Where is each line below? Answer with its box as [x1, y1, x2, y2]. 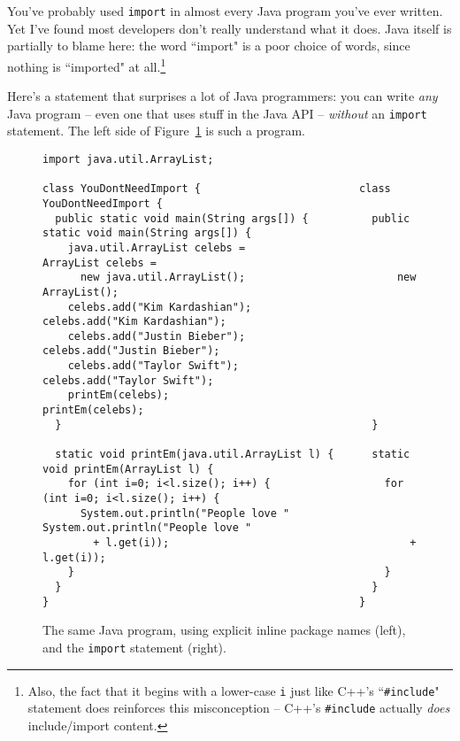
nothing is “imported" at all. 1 [7, 54, 166, 75]
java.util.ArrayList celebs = [67, 241, 246, 254]
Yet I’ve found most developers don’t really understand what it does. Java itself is [7, 19, 452, 37]
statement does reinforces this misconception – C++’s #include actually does [27, 699, 450, 717]
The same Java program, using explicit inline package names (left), [42, 621, 406, 639]
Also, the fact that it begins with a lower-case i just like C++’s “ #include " [27, 681, 440, 699]
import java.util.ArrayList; [42, 152, 214, 166]
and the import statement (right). [42, 637, 226, 656]
